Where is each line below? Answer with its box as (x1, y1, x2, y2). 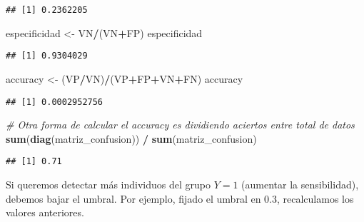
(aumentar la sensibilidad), (241, 177, 359, 191)
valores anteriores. (6, 205, 84, 220)
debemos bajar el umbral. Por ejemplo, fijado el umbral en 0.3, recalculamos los (6, 191, 354, 206)
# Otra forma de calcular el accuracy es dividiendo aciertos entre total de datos (6, 117, 355, 132)
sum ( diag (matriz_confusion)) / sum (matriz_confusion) (6, 131, 257, 146)
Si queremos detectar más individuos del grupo (6, 177, 211, 191)
